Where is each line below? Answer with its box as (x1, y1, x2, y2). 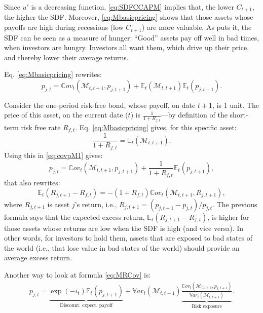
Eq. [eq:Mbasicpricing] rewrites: (4, 69, 102, 80)
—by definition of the (161, 109, 228, 120)
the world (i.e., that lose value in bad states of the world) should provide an (4, 242, 240, 253)
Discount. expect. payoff (60, 302, 113, 308)
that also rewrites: (4, 177, 60, 188)
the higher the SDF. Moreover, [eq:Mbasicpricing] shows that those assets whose (4, 12, 253, 22)
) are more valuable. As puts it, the (141, 22, 252, 32)
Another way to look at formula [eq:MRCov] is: (4, 269, 151, 280)
